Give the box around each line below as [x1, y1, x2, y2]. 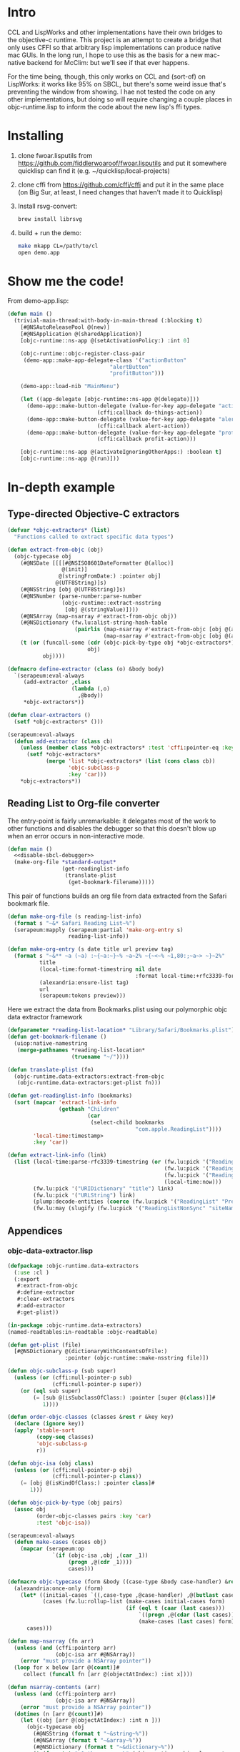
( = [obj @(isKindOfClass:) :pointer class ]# [20, 1480, 155, 1487]
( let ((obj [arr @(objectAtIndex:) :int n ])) [20, 1717, 161, 1724]
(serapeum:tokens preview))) [39, 992, 126, 999]
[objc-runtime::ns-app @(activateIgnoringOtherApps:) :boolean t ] [20, 448, 222, 456]
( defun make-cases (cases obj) [14, 1538, 107, 1546]
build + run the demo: [17, 228, 82, 237]
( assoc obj [14, 1505, 46, 1513]
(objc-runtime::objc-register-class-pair [20, 350, 145, 357]
